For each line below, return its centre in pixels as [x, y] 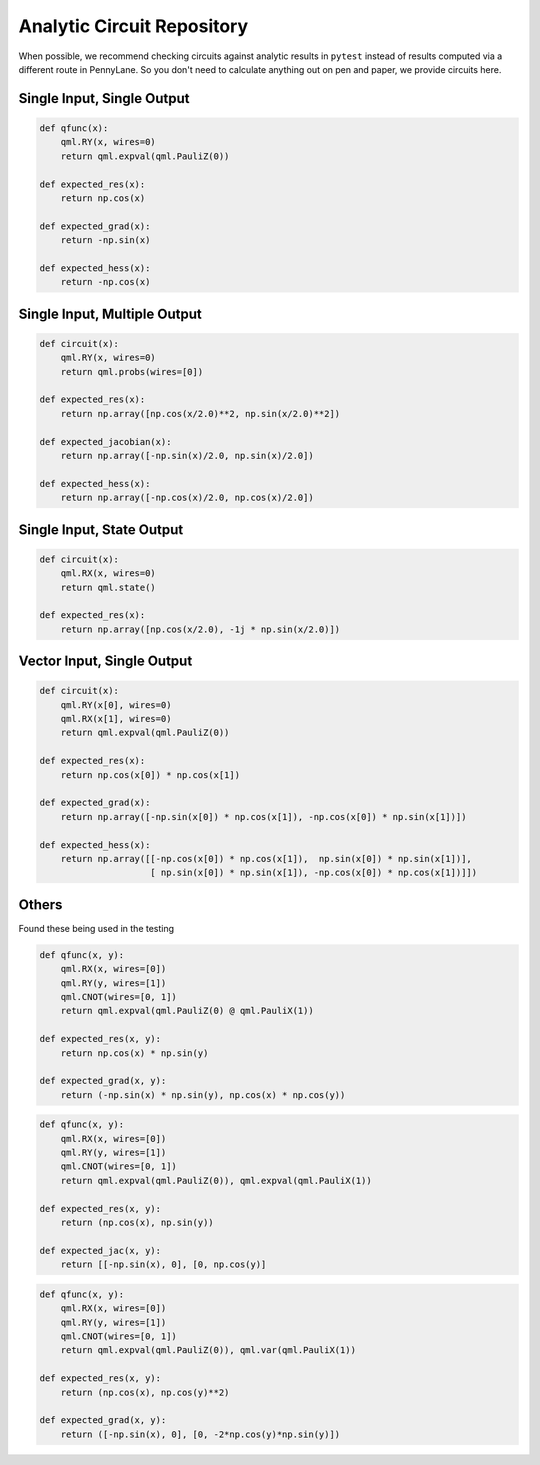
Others [40, 904]
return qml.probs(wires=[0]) [132, 371]
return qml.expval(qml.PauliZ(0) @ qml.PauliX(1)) [187, 1011]
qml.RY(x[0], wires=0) [116, 704]
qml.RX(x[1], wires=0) [116, 719]
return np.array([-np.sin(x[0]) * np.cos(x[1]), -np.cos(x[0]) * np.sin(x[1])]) [263, 816]
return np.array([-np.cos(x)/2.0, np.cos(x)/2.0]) [187, 498]
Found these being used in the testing [96, 928]
